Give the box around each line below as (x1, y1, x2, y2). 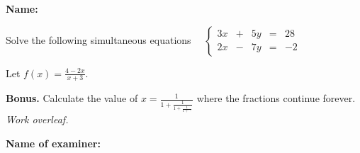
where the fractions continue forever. (196, 91, 356, 106)
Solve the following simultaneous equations (6, 32, 191, 47)
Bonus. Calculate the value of (6, 91, 138, 106)
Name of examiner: (6, 135, 101, 150)
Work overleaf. (6, 112, 69, 127)
